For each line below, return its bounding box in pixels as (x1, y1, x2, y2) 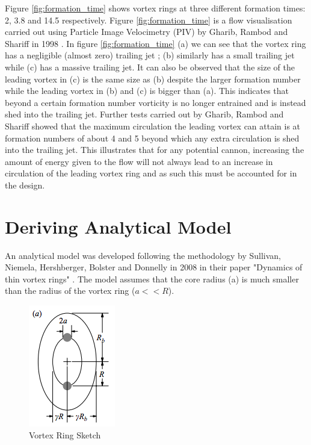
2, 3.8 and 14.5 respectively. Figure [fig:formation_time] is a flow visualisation (5, 13, 292, 26)
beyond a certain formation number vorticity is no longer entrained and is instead (5, 96, 306, 108)
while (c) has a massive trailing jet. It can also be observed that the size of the (5, 60, 295, 73)
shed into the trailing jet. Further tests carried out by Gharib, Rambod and (5, 108, 284, 120)
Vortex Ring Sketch (29, 428, 101, 441)
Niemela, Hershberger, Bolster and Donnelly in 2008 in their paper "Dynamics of (5, 261, 303, 273)
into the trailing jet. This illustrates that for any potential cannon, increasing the (5, 143, 304, 156)
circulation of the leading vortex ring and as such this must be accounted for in (5, 167, 297, 179)
